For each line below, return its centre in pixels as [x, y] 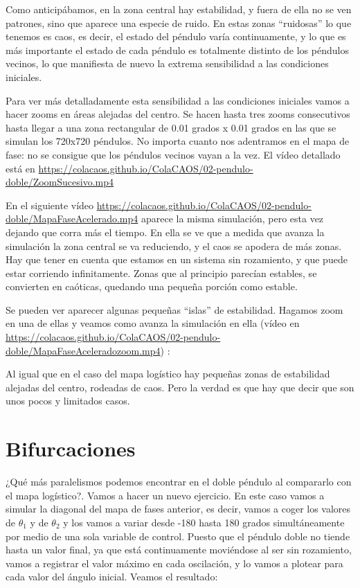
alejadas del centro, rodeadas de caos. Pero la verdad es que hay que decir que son [180, 387]
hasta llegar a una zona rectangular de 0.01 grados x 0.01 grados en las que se [171, 127]
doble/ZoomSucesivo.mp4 [60, 182]
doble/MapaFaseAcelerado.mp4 [72, 219]
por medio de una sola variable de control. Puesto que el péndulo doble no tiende [178, 536]
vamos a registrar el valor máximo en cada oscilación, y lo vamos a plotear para [174, 563]
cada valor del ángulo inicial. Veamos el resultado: [112, 577]
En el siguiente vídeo [50, 205]
